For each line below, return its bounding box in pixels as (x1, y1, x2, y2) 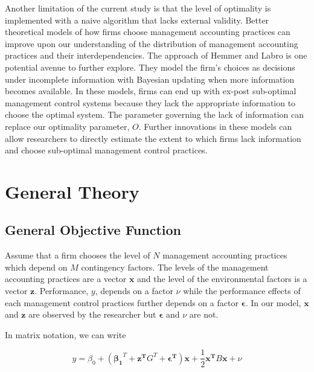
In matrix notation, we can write (5, 328, 126, 341)
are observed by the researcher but (28, 308, 156, 321)
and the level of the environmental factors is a (137, 272, 307, 285)
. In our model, (245, 296, 301, 309)
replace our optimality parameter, (5, 120, 130, 132)
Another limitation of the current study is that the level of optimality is (5, 2, 271, 14)
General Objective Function (5, 220, 181, 239)
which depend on (5, 260, 68, 273)
